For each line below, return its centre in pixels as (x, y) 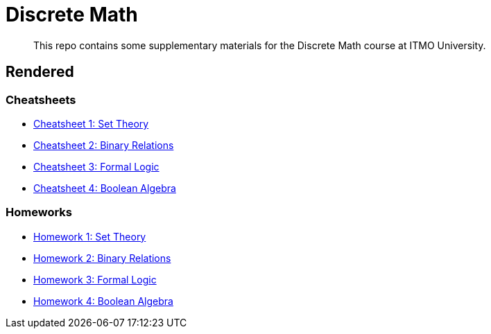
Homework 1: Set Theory (90, 236)
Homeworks (39, 212)
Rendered (40, 72)
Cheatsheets (41, 99)
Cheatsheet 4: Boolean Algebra (105, 188)
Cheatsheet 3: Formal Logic (96, 166)
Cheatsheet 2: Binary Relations (104, 145)
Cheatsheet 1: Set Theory (91, 123)
